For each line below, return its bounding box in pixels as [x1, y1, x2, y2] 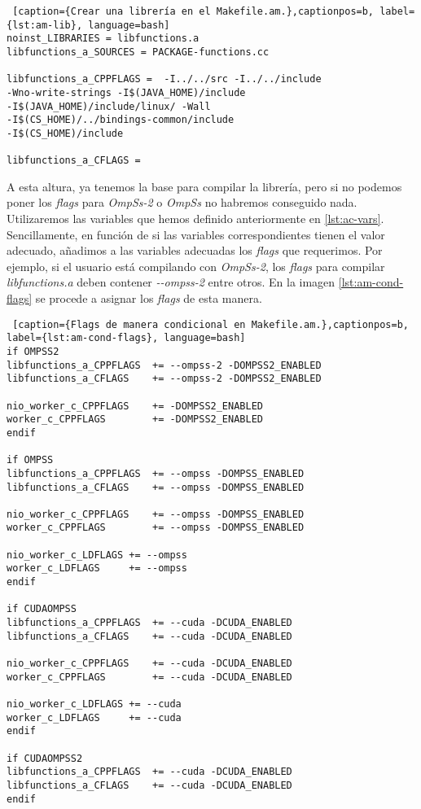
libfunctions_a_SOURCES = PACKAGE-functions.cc [7, 46, 270, 58]
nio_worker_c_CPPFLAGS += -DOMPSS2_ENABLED [7, 400, 263, 412]
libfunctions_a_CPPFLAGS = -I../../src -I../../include [7, 73, 322, 85]
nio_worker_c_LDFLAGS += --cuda [7, 698, 182, 710]
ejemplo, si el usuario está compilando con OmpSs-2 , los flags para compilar [7, 257, 385, 274]
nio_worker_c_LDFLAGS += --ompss [7, 549, 187, 561]
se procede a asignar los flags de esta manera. [35, 290, 262, 307]
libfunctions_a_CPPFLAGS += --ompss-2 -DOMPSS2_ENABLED [7, 359, 322, 371]
